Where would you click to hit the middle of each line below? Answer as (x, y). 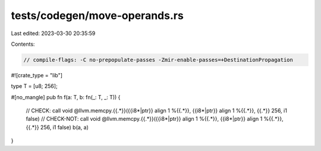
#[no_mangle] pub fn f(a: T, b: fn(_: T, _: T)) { (66, 97)
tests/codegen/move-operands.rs (97, 15)
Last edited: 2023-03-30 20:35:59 (53, 33)
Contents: (23, 44)
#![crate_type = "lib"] (37, 75)
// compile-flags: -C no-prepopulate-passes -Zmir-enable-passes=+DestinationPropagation (158, 60)
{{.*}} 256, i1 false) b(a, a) (57, 127)
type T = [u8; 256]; (34, 86)
